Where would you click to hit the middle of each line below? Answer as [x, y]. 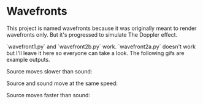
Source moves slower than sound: [49, 71]
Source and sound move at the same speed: [62, 83]
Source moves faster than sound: [48, 95]
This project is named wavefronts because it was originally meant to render [101, 28]
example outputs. [28, 59]
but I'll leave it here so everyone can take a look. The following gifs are [95, 53]
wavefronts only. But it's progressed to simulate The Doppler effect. [92, 34]
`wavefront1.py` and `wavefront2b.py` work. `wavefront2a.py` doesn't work [101, 46]
